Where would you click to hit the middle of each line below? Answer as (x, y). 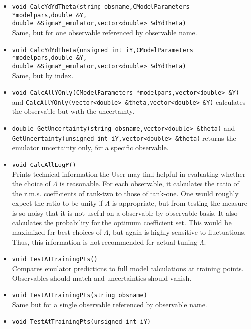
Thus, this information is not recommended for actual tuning (105, 242)
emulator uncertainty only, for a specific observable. (90, 147)
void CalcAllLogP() (44, 165)
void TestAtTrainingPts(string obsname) (79, 296)
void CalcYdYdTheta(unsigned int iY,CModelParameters (102, 50)
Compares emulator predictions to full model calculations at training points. (128, 268)
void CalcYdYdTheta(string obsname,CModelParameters (101, 7)
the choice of (31, 184)
